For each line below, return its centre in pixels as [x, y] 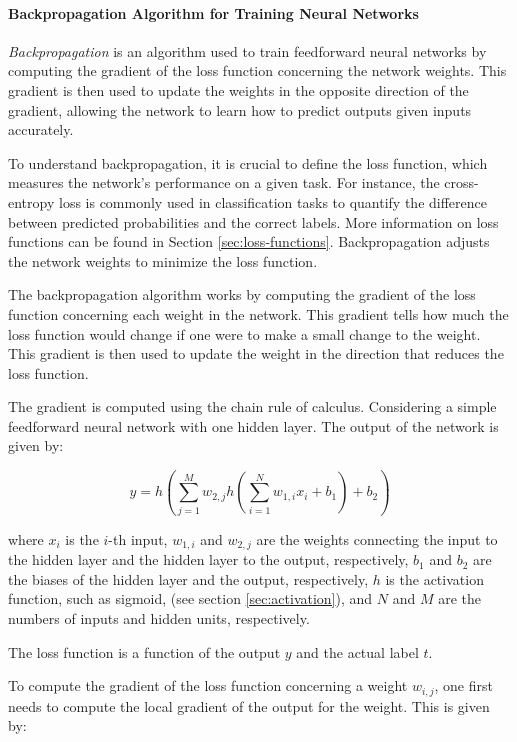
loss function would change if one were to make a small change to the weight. [244, 333]
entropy [31, 201]
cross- [461, 182]
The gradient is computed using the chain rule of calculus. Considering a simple [252, 406]
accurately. [41, 129]
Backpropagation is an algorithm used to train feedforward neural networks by [247, 50]
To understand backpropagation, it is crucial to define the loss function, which [248, 162]
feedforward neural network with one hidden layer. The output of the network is [253, 425]
